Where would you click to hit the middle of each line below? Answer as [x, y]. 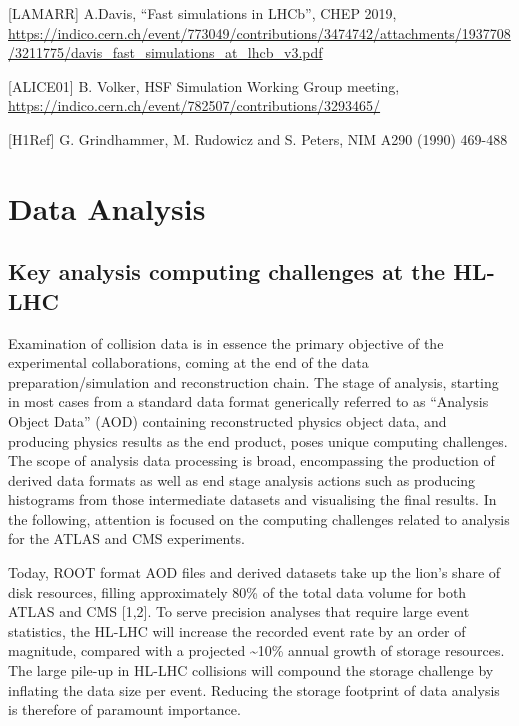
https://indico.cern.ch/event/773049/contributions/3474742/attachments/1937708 [259, 32]
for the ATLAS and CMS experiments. [126, 538]
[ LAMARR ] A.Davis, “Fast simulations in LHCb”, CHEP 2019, [202, 13]
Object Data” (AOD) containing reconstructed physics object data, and [227, 420]
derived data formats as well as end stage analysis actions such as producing [242, 479]
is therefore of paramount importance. [124, 709]
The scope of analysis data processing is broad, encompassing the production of [251, 460]
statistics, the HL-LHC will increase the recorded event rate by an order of [237, 630]
